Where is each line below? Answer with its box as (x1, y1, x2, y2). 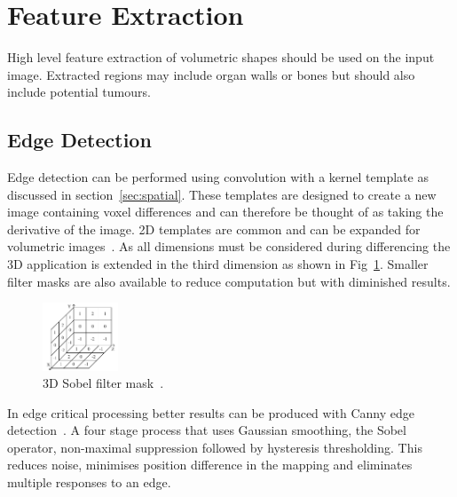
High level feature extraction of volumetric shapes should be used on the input (7, 48, 435, 67)
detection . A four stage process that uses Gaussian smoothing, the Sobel (7, 421, 406, 439)
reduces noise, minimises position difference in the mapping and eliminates (7, 455, 413, 474)
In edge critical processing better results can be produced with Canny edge (7, 403, 414, 422)
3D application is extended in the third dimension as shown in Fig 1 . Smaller (7, 255, 429, 273)
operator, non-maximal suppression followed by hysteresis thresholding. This (7, 438, 422, 456)
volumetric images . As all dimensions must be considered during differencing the (7, 237, 451, 256)
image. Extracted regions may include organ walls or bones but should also (7, 65, 415, 83)
